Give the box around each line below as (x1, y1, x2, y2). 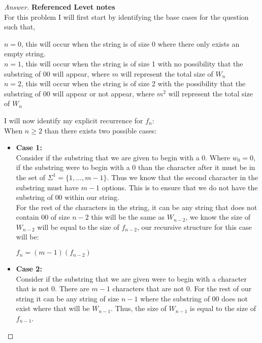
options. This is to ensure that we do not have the (102, 182, 258, 192)
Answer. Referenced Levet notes (4, 2, 115, 12)
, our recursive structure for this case (137, 221, 252, 232)
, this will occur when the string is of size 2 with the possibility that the (21, 78, 246, 89)
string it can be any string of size (16, 293, 119, 303)
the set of (16, 171, 46, 182)
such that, (4, 21, 36, 32)
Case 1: (16, 142, 42, 153)
